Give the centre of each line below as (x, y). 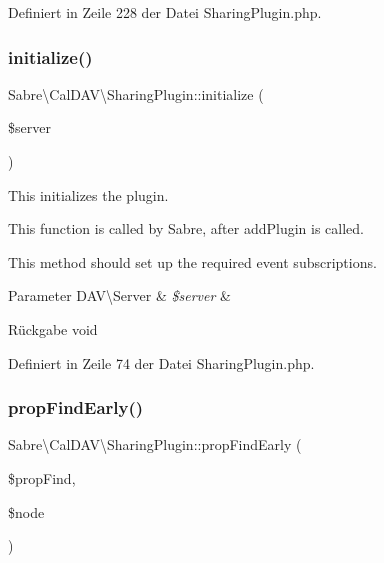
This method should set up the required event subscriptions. (192, 261)
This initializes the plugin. (88, 194)
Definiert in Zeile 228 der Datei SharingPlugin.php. (165, 12)
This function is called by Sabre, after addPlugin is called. (186, 228)
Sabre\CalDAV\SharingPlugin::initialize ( (136, 93)
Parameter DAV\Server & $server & (119, 295)
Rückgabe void (53, 328)
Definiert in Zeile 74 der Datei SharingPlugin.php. (161, 362)
